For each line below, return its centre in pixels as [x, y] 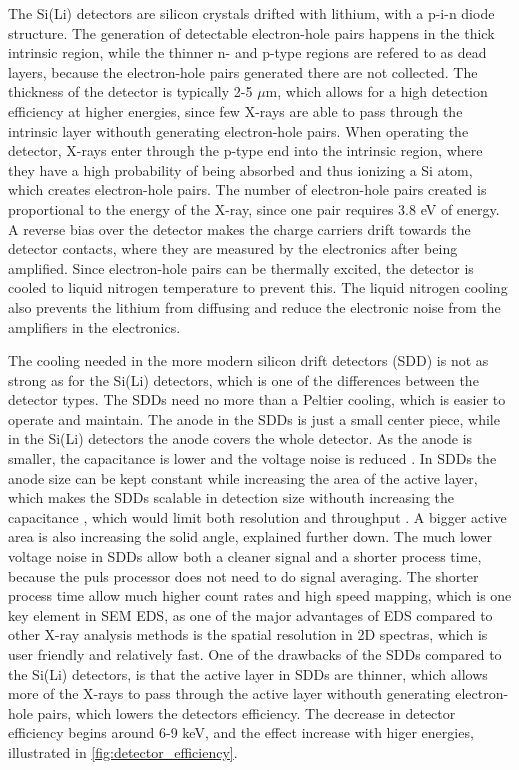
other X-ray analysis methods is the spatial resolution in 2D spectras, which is [248, 634]
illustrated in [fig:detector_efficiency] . [123, 751]
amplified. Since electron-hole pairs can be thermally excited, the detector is [241, 267]
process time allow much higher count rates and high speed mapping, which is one [260, 595]
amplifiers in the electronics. [94, 326]
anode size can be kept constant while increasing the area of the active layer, [243, 477]
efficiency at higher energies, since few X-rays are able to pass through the [235, 110]
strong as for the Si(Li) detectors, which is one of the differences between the [243, 379]
